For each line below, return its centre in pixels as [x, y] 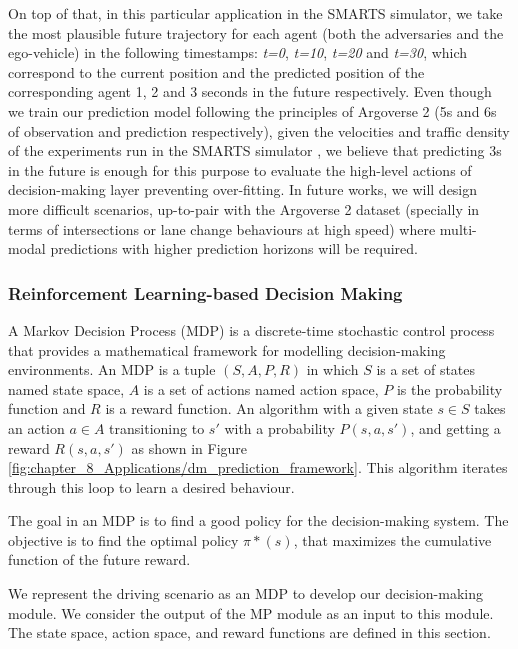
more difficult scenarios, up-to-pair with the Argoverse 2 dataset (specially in [244, 208]
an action [36, 427]
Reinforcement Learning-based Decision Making [205, 292]
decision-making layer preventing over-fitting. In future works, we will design [243, 189]
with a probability [279, 427]
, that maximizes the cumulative [392, 539]
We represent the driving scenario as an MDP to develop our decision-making [245, 593]
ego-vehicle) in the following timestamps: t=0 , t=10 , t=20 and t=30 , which [238, 52]
